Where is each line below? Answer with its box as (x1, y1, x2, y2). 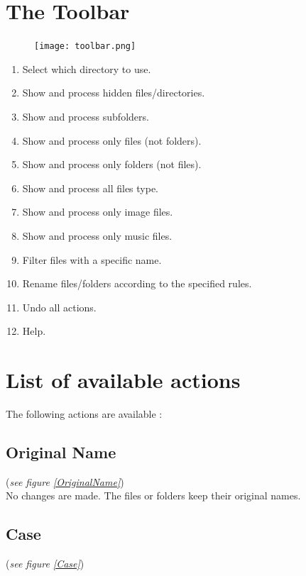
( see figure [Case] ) (6, 556, 84, 571)
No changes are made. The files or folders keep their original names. (6, 488, 301, 503)
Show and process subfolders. (22, 109, 149, 123)
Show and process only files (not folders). (22, 133, 202, 148)
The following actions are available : (6, 406, 163, 421)
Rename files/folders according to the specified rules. (22, 276, 252, 291)
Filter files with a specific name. (22, 252, 162, 267)
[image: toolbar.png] (34, 41, 136, 52)
